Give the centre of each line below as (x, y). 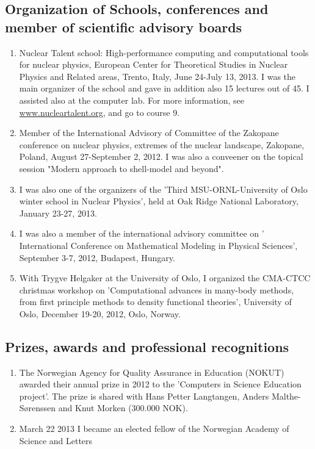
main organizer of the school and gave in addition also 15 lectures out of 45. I (164, 88)
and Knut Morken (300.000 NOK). (123, 408)
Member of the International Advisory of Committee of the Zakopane (149, 133)
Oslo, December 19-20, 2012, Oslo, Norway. (100, 313)
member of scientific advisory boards (124, 27)
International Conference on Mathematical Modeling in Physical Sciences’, (158, 245)
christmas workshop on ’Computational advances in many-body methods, (157, 289)
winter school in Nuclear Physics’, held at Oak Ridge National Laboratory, (159, 201)
